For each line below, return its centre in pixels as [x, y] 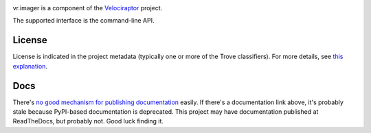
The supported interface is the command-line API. [83, 21]
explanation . [30, 66]
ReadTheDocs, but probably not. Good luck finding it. [88, 121]
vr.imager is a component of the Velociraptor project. [88, 8]
